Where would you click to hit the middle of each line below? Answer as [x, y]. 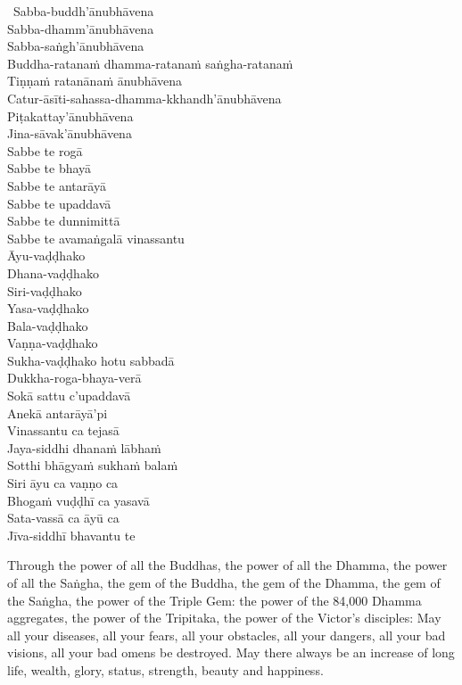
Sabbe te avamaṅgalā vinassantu [96, 238]
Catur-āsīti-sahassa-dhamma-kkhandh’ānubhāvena [144, 98]
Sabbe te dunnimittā [64, 221]
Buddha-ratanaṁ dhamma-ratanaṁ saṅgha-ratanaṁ [150, 63]
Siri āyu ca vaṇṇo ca [63, 483]
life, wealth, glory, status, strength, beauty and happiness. [165, 669]
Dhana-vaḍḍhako [53, 272]
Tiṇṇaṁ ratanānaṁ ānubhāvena [95, 81]
